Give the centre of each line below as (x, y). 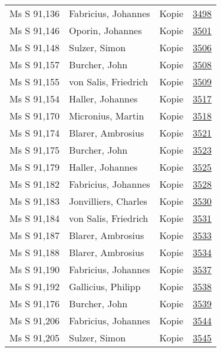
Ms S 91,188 (34, 252)
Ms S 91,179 (34, 167)
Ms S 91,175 (34, 150)
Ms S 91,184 (34, 218)
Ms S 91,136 (34, 13)
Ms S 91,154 (34, 99)
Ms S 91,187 (34, 235)
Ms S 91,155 (34, 82)
